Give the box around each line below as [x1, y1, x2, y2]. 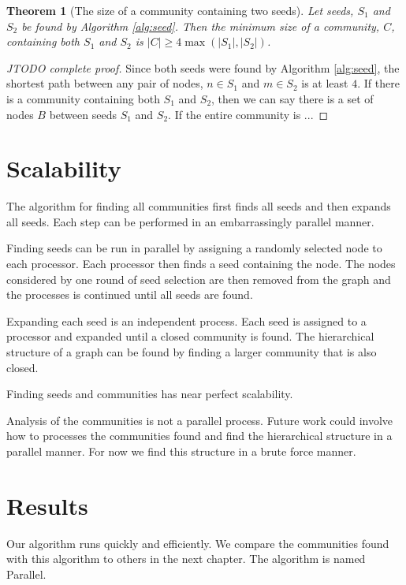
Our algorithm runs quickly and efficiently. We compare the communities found [6, 535, 389, 551]
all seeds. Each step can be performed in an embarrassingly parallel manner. [6, 213, 374, 229]
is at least [301, 75, 348, 91]
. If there [357, 75, 400, 91]
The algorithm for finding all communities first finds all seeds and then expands [6, 198, 391, 214]
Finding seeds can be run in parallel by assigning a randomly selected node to [6, 240, 382, 256]
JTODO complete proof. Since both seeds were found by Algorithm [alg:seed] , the [6, 59, 400, 76]
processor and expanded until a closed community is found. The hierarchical [6, 328, 374, 345]
